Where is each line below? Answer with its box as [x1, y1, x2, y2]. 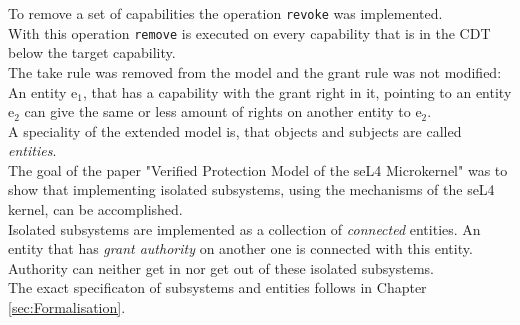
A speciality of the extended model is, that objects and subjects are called [8, 120, 462, 141]
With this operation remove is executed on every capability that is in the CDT [8, 22, 491, 43]
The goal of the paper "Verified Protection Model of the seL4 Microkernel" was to [8, 159, 508, 180]
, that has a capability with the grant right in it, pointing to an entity [82, 81, 512, 102]
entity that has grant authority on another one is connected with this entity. [8, 238, 473, 259]
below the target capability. [8, 42, 176, 63]
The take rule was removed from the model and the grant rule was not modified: [8, 61, 502, 82]
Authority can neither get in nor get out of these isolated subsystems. [8, 257, 435, 278]
